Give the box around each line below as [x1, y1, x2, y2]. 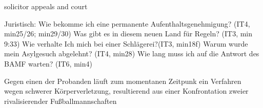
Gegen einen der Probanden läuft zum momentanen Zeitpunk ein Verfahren [4, 75, 241, 86]
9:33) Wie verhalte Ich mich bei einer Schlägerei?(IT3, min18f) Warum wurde [4, 38, 248, 49]
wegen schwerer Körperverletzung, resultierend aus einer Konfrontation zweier [4, 85, 249, 96]
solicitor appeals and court [4, 1, 88, 11]
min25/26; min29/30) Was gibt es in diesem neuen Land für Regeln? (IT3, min [4, 28, 253, 39]
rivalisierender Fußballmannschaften [4, 95, 117, 106]
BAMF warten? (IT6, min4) [4, 58, 92, 69]
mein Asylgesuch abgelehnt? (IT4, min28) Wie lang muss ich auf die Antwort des [4, 48, 259, 59]
